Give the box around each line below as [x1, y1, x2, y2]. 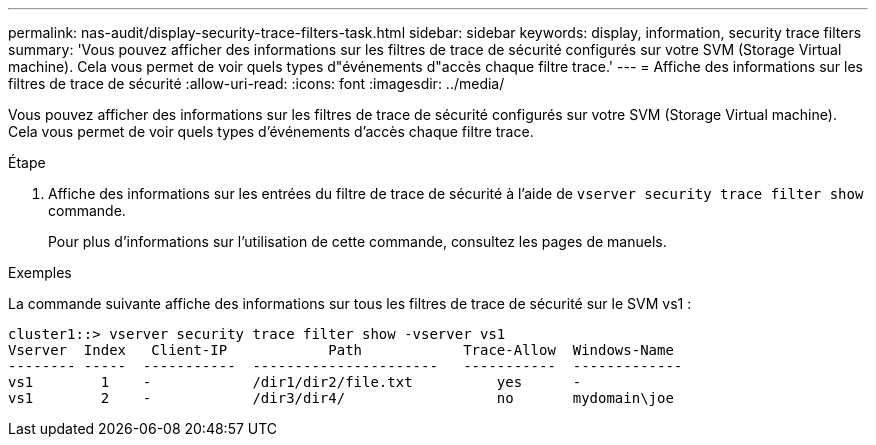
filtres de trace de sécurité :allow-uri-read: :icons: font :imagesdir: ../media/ [8, 75, 505, 92]
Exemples [8, 264, 72, 281]
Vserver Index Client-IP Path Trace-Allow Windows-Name [8, 342, 674, 358]
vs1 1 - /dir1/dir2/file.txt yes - [8, 374, 582, 390]
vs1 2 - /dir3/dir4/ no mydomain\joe [8, 390, 674, 406]
